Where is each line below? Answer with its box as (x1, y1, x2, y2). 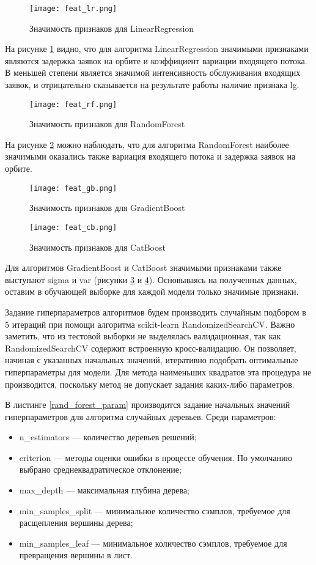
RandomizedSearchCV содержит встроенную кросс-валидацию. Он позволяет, (5, 341, 296, 354)
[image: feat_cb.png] (29, 223, 117, 232)
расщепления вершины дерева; (19, 516, 133, 529)
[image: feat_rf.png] (29, 100, 117, 109)
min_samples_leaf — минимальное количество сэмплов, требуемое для (19, 536, 287, 549)
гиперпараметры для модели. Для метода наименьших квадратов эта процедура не (5, 365, 312, 378)
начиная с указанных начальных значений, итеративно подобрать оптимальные (5, 353, 298, 366)
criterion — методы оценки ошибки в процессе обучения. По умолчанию (19, 451, 292, 463)
